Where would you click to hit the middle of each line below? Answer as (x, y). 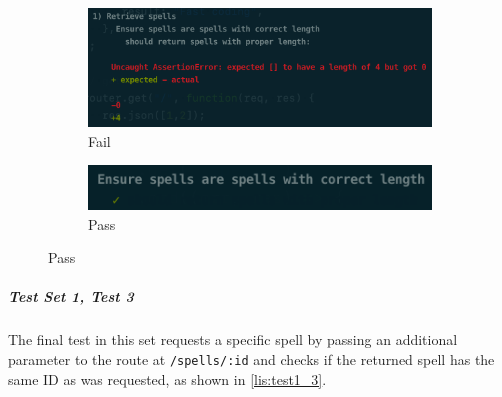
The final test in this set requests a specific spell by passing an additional (233, 339)
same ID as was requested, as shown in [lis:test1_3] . (167, 378)
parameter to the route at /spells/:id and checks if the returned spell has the (251, 359)
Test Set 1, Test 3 (71, 296)
